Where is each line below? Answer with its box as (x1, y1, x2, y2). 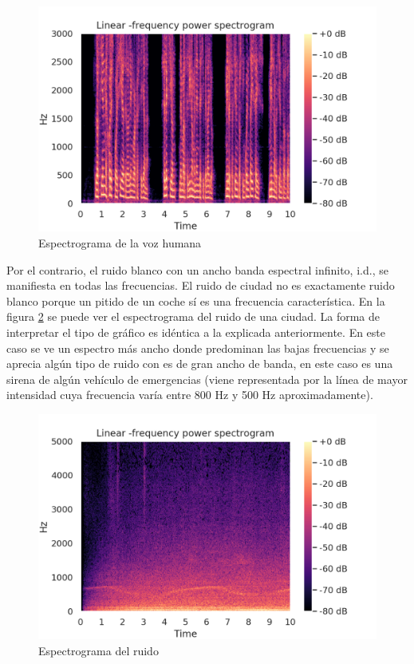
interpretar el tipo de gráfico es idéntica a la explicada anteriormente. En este (6, 323, 386, 340)
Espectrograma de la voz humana (38, 234, 202, 251)
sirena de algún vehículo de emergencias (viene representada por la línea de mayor (6, 370, 408, 387)
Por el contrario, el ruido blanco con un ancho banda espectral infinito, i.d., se (6, 261, 388, 278)
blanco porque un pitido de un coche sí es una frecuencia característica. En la (6, 292, 385, 309)
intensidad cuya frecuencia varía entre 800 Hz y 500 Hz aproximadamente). (6, 386, 373, 403)
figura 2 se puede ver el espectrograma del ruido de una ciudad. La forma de (6, 308, 380, 325)
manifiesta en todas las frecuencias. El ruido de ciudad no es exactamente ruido (6, 277, 395, 294)
